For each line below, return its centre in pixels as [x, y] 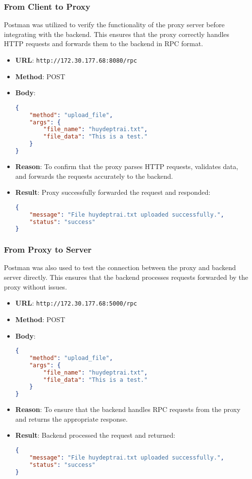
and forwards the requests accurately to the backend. [94, 176]
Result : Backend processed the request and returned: [95, 435]
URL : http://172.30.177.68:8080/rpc [76, 60]
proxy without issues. [35, 286]
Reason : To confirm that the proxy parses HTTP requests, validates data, [127, 166]
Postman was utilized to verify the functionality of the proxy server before [114, 25]
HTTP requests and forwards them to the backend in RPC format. [104, 43]
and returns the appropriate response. [71, 419]
